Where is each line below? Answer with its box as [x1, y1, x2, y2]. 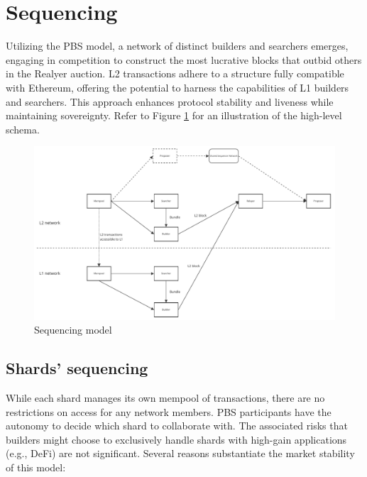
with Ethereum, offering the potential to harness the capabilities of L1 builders [6, 79, 349, 94]
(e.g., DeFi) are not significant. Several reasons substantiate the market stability [6, 446, 355, 461]
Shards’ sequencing [6, 357, 148, 379]
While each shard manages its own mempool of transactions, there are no [6, 390, 325, 405]
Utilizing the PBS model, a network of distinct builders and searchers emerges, [6, 38, 349, 53]
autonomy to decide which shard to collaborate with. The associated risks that [6, 418, 348, 433]
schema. [6, 121, 40, 136]
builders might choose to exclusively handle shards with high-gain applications [6, 432, 347, 446]
